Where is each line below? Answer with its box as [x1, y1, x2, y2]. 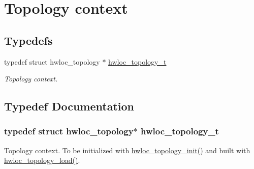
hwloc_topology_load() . [4, 155, 80, 165]
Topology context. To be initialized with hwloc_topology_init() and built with [4, 145, 250, 155]
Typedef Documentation [4, 98, 134, 114]
